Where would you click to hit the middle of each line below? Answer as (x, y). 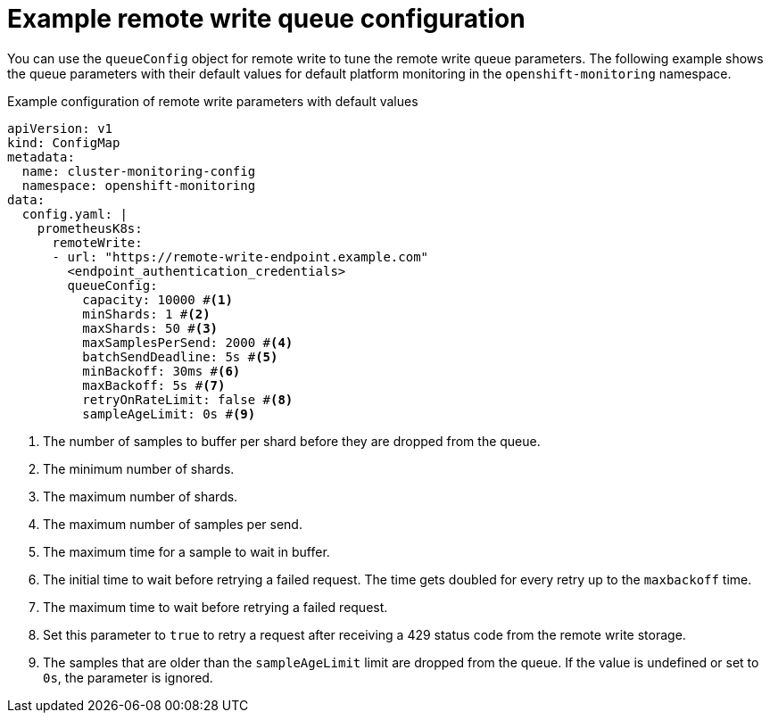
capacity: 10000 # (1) (157, 299)
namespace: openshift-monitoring (139, 185)
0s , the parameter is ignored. (128, 677)
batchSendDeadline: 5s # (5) (180, 356)
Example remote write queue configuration (266, 19)
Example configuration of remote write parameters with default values (213, 101)
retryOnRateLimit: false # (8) (188, 399)
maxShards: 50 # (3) (150, 328)
